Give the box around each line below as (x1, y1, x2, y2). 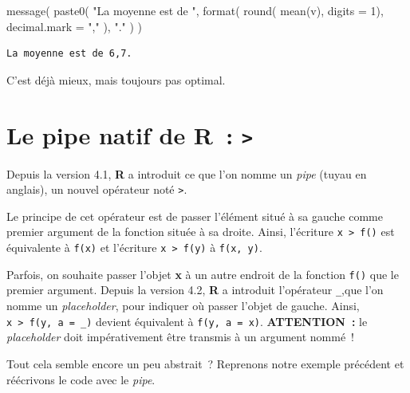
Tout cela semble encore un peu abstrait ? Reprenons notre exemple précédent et (6, 355, 404, 371)
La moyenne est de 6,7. (6, 48, 132, 60)
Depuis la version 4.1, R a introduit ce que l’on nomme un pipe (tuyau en (6, 165, 367, 182)
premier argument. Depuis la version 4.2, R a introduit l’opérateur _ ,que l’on (6, 281, 384, 298)
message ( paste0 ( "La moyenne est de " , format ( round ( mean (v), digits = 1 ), (6, 2, 384, 18)
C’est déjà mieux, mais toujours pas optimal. (6, 71, 226, 88)
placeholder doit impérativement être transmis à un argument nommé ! (6, 328, 355, 345)
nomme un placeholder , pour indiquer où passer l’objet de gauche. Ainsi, (6, 297, 360, 314)
